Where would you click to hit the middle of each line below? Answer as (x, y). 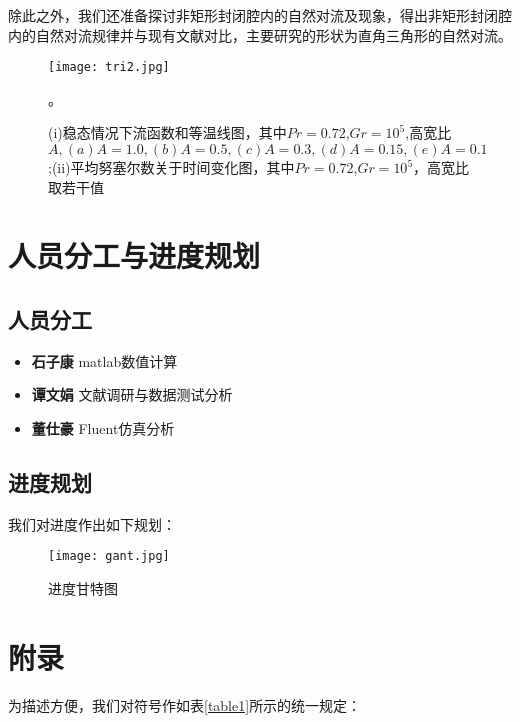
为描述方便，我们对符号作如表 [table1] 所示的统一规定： (185, 704)
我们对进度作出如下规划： (92, 523)
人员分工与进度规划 (134, 255)
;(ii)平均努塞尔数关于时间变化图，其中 (171, 167)
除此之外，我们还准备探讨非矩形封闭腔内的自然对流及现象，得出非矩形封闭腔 (260, 15)
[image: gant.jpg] (109, 556)
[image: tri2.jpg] (109, 67)
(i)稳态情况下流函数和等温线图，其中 (167, 132)
